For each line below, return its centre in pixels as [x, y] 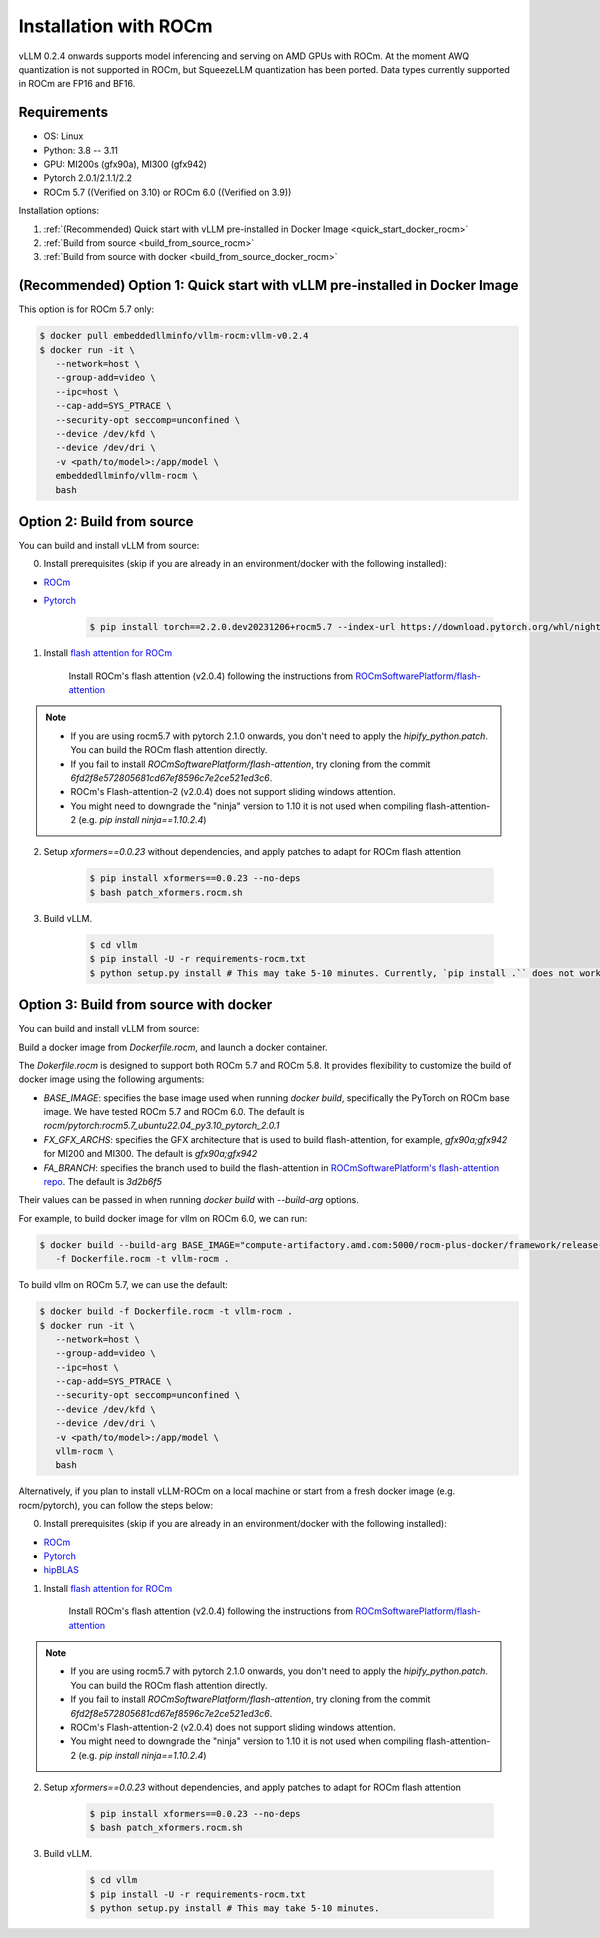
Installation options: [59, 211]
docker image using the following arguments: [111, 1079]
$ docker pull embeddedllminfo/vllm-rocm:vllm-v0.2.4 [174, 336]
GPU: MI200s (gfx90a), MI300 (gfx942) [125, 164]
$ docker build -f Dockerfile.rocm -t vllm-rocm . [166, 1311]
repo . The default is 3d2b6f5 [102, 1182]
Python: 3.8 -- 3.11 [81, 150]
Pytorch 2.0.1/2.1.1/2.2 [88, 178]
